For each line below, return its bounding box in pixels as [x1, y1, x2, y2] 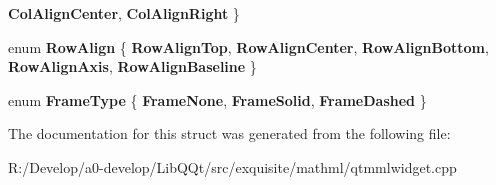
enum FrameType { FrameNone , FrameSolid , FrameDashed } [8, 89, 427, 110]
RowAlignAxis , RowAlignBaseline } [8, 56, 257, 77]
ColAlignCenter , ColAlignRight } [8, 3, 240, 23]
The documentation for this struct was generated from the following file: [8, 123, 451, 144]
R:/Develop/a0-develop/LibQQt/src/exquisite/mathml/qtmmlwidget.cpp [8, 156, 457, 177]
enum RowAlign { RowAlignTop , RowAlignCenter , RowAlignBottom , [8, 36, 489, 57]
